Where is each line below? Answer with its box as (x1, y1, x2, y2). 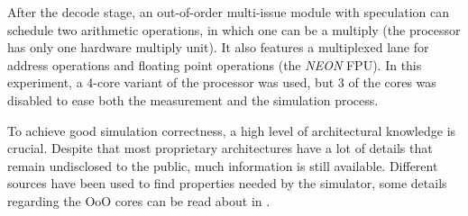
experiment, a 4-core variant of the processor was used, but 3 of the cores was (7, 73, 436, 92)
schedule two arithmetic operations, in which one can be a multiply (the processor (7, 20, 461, 39)
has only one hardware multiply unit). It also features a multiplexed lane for (7, 38, 429, 57)
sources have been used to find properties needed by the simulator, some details (7, 174, 447, 193)
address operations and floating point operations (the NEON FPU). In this (7, 55, 422, 74)
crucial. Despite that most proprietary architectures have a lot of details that (7, 139, 433, 157)
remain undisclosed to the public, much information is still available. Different (7, 156, 438, 175)
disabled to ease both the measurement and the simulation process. (7, 90, 379, 109)
